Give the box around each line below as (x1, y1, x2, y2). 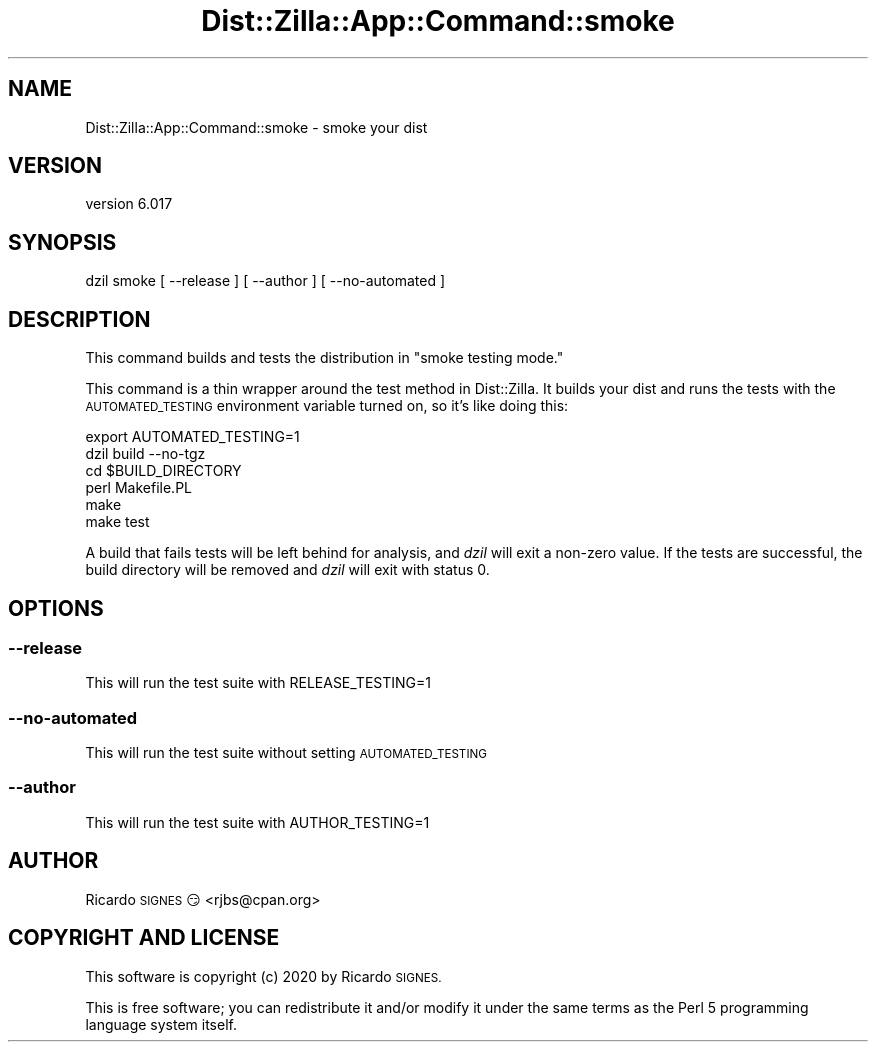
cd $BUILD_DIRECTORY (85, 462, 242, 480)
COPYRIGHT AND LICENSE (8, 925, 280, 951)
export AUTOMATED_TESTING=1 (85, 428, 300, 446)
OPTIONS (8, 595, 104, 621)
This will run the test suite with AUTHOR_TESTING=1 (85, 813, 430, 831)
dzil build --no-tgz (85, 445, 206, 463)
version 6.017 (85, 195, 173, 213)
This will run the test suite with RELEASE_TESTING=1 (85, 674, 431, 692)
